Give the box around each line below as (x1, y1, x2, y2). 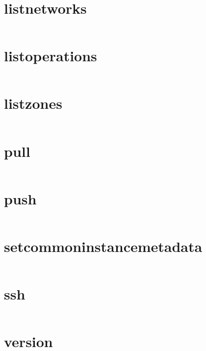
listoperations (4, 46, 97, 66)
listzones (4, 93, 62, 113)
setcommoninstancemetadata (4, 236, 203, 256)
